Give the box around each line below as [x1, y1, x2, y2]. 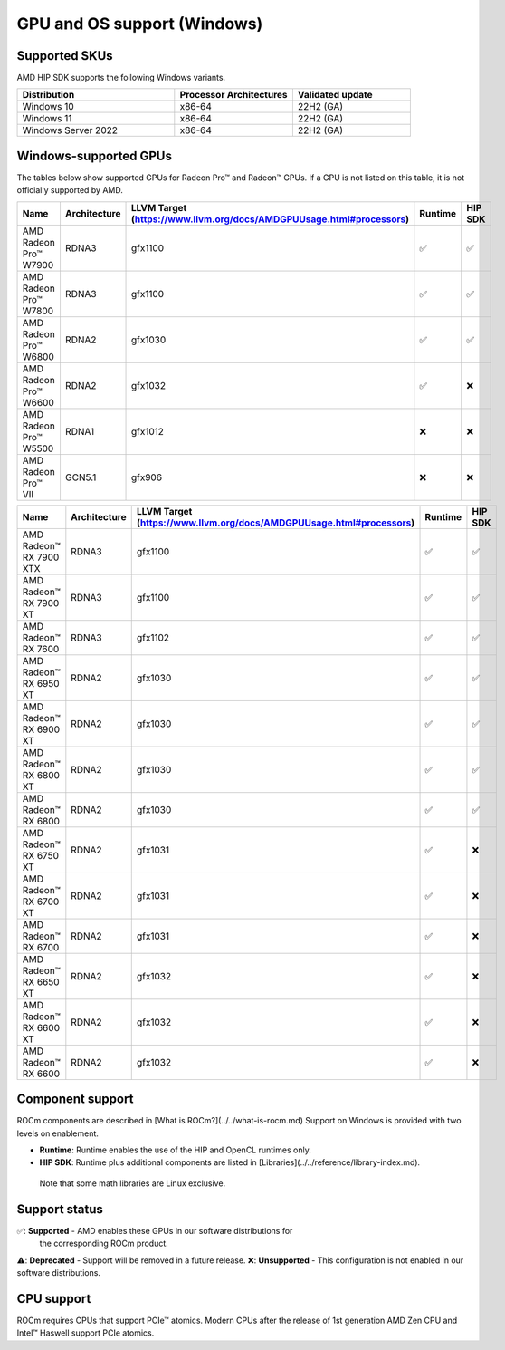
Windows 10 [22, 101, 74, 113]
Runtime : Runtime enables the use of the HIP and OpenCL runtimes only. [39, 1144, 311, 1155]
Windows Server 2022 [22, 124, 118, 137]
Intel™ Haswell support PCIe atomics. [16, 1327, 155, 1338]
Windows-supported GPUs [16, 148, 172, 163]
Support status [16, 1201, 104, 1217]
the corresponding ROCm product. [39, 1238, 169, 1249]
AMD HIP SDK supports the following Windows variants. [16, 72, 226, 83]
